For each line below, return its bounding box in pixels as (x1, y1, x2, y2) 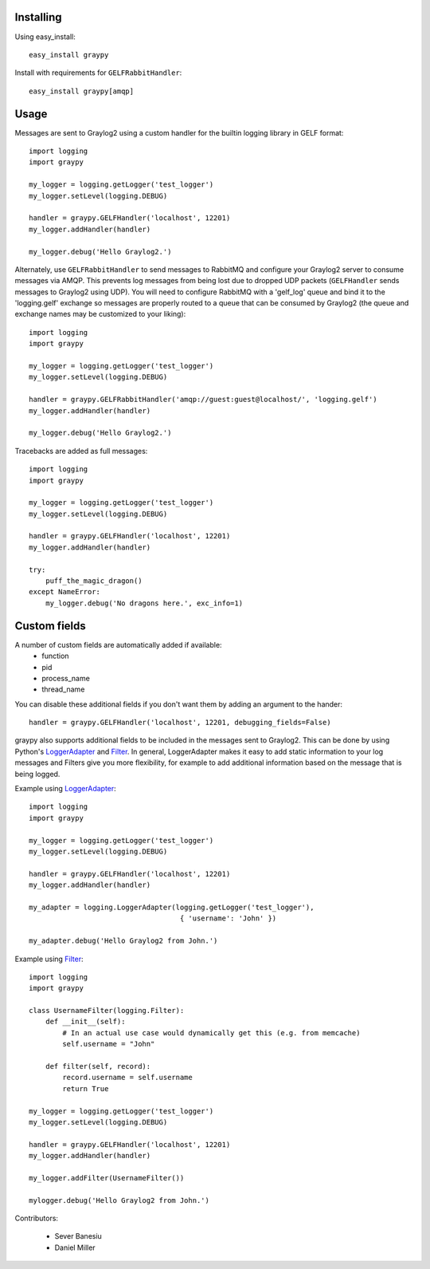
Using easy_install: (14, 32, 76, 41)
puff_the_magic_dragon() (45, 577, 143, 585)
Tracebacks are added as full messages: (14, 446, 148, 455)
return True (62, 1084, 109, 1093)
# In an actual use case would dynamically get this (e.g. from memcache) (62, 1028, 361, 1037)
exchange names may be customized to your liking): (14, 309, 186, 319)
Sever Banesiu (54, 1232, 103, 1241)
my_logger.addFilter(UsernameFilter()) (29, 1173, 185, 1182)
